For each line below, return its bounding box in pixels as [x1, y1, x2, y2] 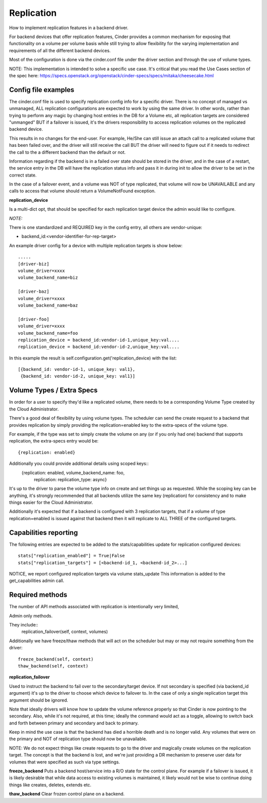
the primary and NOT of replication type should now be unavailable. [9, 736, 147, 742]
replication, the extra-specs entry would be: [9, 438, 99, 444]
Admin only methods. [9, 613, 53, 619]
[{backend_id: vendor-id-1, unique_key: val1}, [18, 366, 135, 372]
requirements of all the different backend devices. [9, 47, 111, 53]
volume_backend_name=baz [18, 302, 78, 308]
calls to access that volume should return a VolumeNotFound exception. [9, 188, 156, 194]
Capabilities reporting [9, 528, 78, 536]
